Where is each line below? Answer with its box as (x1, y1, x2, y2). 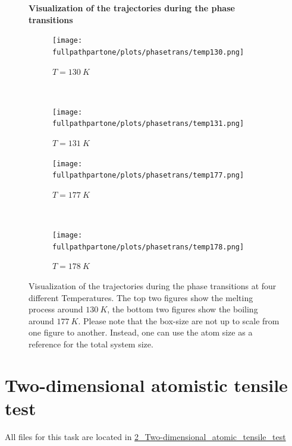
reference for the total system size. (29, 337, 153, 350)
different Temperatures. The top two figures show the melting (29, 291, 253, 303)
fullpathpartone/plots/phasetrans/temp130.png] (52, 48, 244, 56)
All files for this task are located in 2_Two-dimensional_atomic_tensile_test (5, 430, 286, 442)
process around (29, 303, 83, 315)
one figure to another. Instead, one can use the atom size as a (29, 326, 253, 339)
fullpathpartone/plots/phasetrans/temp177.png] (52, 171, 244, 180)
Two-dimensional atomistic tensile (5, 372, 288, 397)
